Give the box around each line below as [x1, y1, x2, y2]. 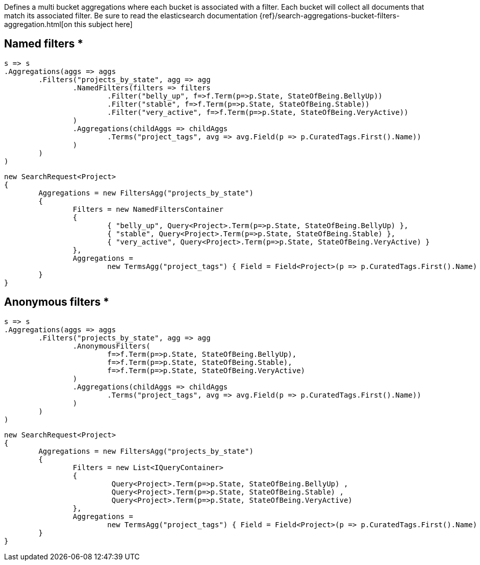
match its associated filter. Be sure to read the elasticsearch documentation [4, 11, 258, 20]
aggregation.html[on [4, 20, 72, 29]
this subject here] [74, 20, 133, 29]
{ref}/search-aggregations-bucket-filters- [259, 11, 400, 20]
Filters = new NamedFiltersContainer [72, 205, 223, 213]
